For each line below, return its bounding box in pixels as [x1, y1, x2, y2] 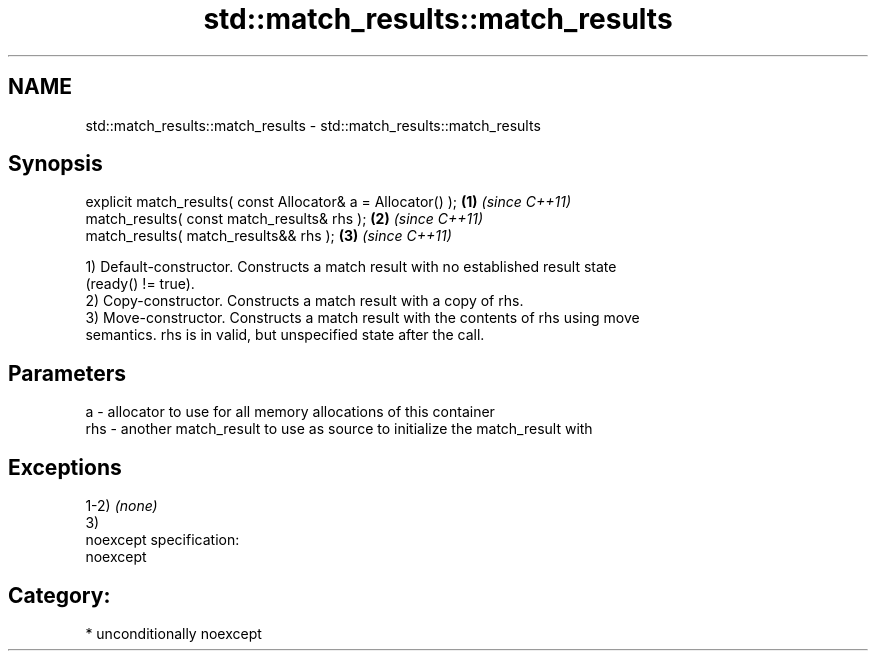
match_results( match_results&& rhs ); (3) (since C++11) [85, 227, 452, 245]
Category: [8, 582, 111, 608]
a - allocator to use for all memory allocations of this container [85, 403, 495, 421]
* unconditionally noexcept [85, 624, 262, 642]
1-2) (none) [85, 497, 158, 515]
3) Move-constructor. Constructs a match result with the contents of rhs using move [85, 309, 640, 327]
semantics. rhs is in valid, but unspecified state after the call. [85, 326, 485, 344]
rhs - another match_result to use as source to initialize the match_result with [85, 420, 593, 438]
